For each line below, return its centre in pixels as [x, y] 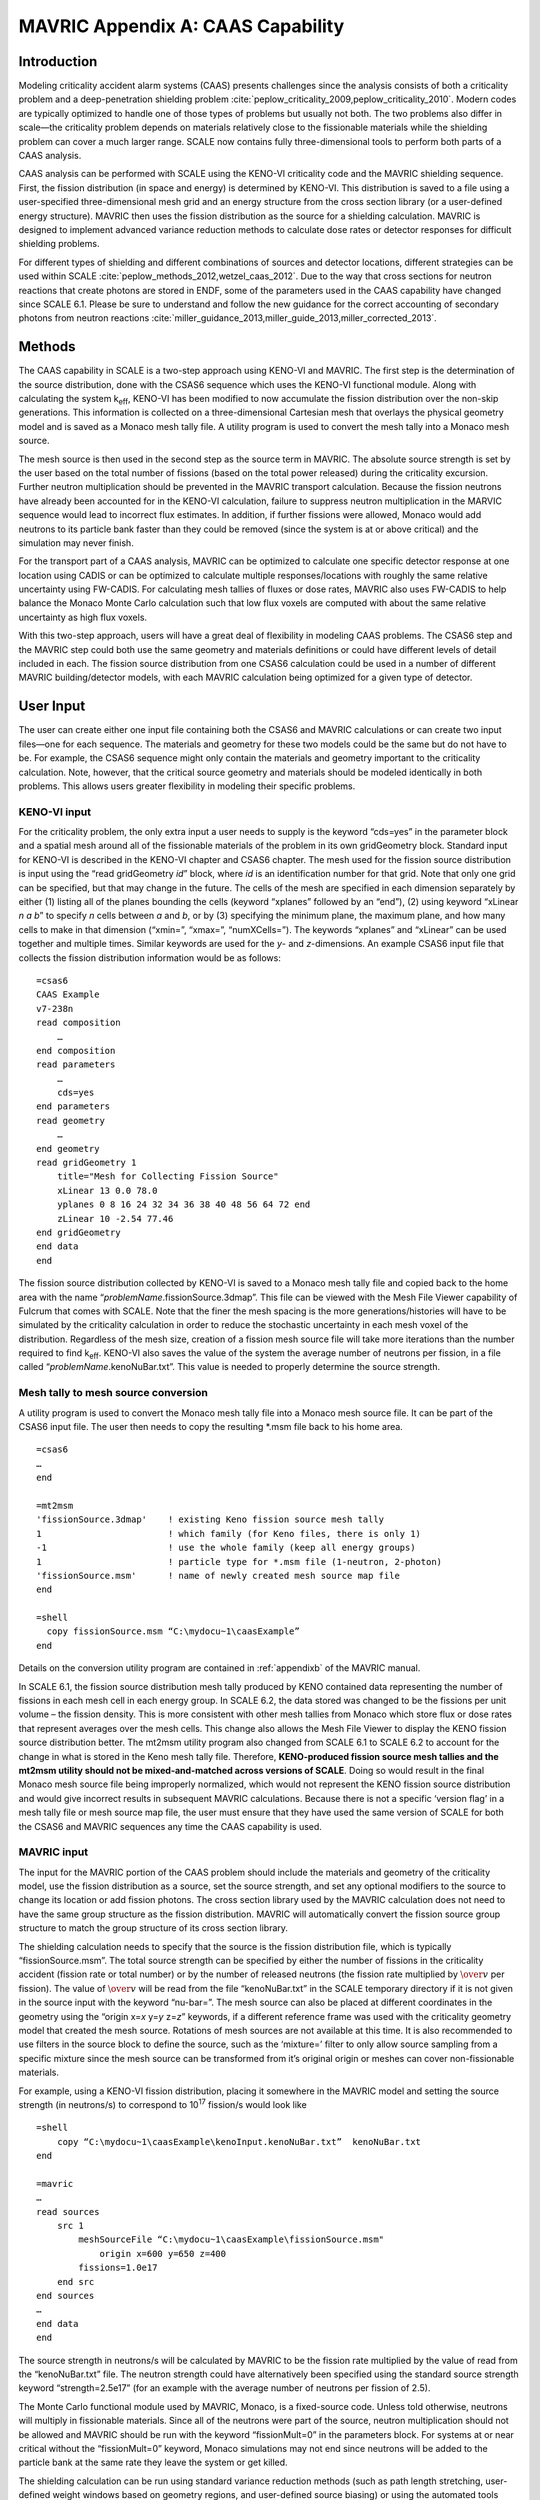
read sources [68, 2211]
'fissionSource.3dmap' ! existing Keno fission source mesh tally [210, 1519]
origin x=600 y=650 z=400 [163, 2253]
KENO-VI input [55, 812]
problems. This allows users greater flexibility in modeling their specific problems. [187, 786]
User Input [52, 706]
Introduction [58, 61]
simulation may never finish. [76, 542]
